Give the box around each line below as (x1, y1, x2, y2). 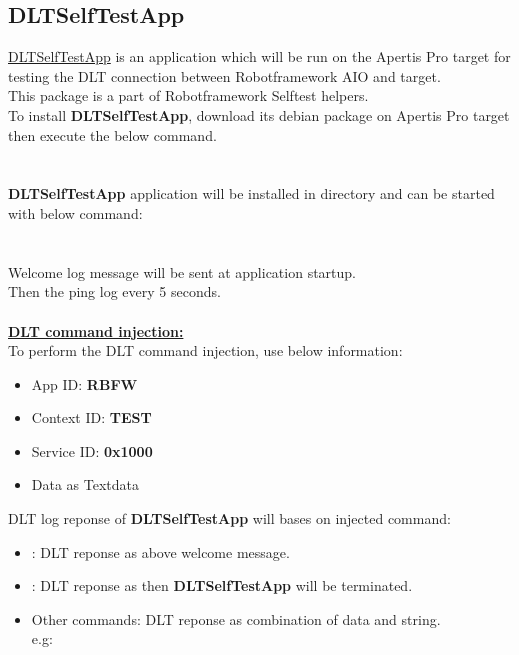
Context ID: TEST (31, 407, 152, 428)
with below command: (8, 202, 143, 223)
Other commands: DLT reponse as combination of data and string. (31, 608, 441, 629)
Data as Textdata (31, 474, 140, 495)
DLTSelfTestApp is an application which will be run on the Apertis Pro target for (8, 46, 511, 67)
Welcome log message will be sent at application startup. (8, 261, 356, 282)
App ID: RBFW (31, 373, 138, 394)
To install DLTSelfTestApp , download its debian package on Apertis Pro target (8, 104, 510, 125)
